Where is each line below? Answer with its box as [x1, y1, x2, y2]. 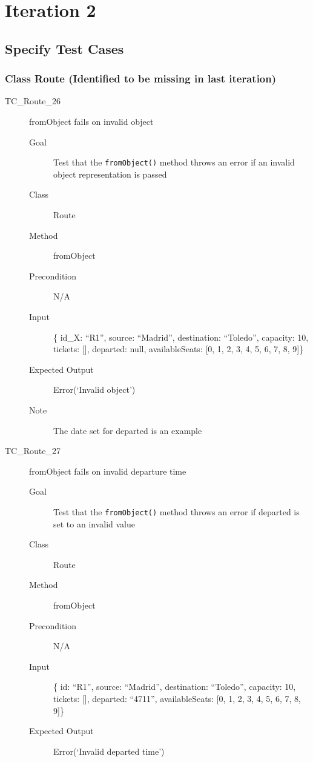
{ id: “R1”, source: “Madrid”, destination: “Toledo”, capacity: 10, [53, 680, 296, 693]
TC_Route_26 [5, 95, 61, 107]
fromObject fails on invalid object [29, 115, 154, 127]
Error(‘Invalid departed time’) [53, 744, 165, 757]
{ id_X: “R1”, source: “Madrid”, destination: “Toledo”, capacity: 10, [53, 330, 309, 343]
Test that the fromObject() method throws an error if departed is [53, 505, 300, 518]
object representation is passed [53, 167, 167, 180]
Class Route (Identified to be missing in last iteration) [5, 71, 277, 86]
